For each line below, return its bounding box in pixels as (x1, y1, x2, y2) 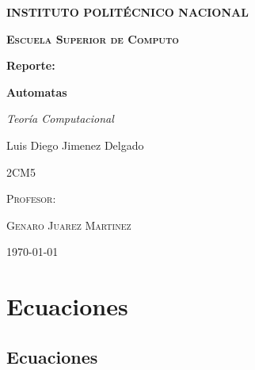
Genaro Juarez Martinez (6, 216, 131, 233)
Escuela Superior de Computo (6, 30, 179, 47)
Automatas (6, 83, 67, 100)
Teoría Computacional (6, 110, 114, 127)
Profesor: (6, 190, 56, 207)
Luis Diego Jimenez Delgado (6, 136, 144, 153)
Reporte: (6, 57, 55, 74)
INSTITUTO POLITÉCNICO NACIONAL (6, 4, 249, 20)
